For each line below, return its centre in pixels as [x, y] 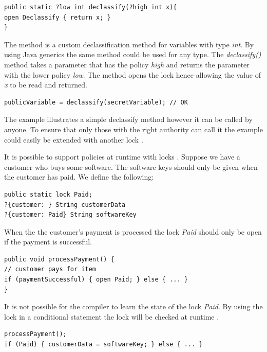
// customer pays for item [50, 269]
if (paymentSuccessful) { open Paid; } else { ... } [96, 280]
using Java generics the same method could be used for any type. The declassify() [133, 54]
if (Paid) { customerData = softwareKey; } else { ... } [103, 345]
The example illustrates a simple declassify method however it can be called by [128, 119]
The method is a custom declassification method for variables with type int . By [129, 44]
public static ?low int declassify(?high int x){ [91, 7]
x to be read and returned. [46, 85]
